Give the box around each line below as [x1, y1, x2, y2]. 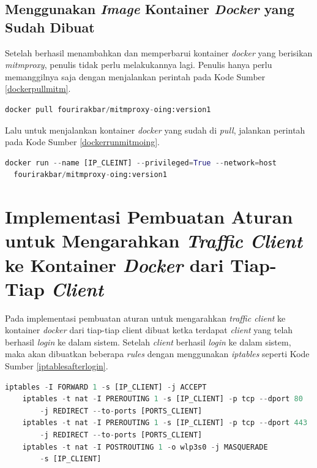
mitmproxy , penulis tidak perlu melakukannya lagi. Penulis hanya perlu [5, 58, 272, 71]
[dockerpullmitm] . [5, 82, 71, 95]
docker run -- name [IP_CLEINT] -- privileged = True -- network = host [5, 158, 277, 167]
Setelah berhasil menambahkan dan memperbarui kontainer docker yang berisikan [5, 46, 313, 59]
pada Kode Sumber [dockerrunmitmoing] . [5, 135, 160, 148]
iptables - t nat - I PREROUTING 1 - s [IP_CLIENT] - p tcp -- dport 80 [22, 394, 303, 404]
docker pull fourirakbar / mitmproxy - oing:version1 [5, 105, 211, 114]
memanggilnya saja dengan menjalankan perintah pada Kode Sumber [5, 70, 266, 83]
